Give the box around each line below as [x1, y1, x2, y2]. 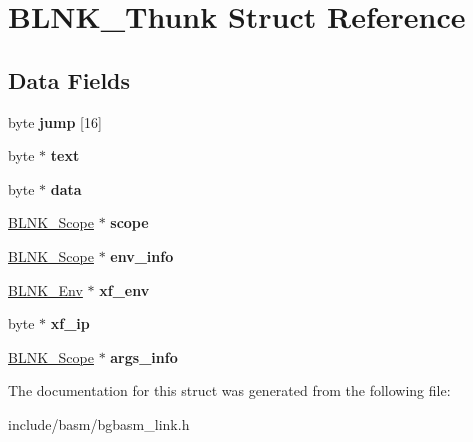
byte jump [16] [8, 111, 102, 132]
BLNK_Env [8, 279, 83, 300]
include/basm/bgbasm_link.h [8, 413, 190, 434]
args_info [110, 346, 178, 367]
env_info [110, 245, 174, 266]
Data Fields [8, 64, 131, 95]
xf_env [99, 279, 150, 300]
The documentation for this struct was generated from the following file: [8, 380, 451, 401]
